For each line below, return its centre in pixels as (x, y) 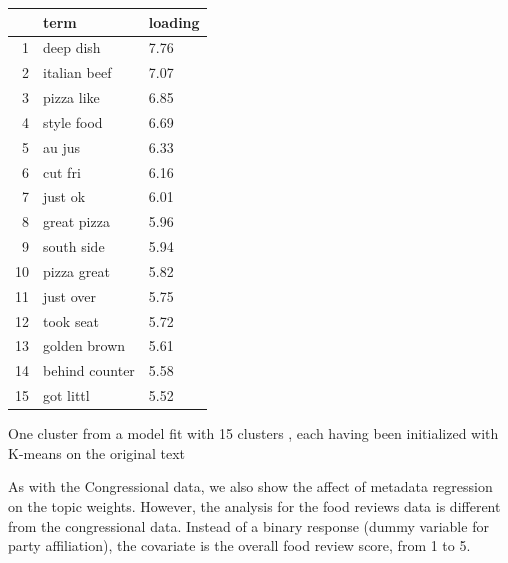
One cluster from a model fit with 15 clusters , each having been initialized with (253, 433)
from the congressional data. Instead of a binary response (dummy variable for (248, 525)
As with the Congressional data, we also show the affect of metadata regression (250, 486)
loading (174, 21)
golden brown (84, 345)
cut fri (62, 171)
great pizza (76, 221)
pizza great (76, 270)
